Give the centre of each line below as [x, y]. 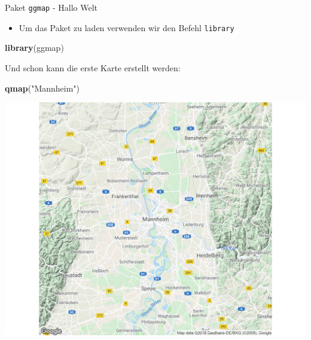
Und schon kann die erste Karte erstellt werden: [93, 67]
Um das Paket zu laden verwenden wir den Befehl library [126, 27]
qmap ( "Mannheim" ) [42, 88]
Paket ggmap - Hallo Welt [51, 7]
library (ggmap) [34, 48]
